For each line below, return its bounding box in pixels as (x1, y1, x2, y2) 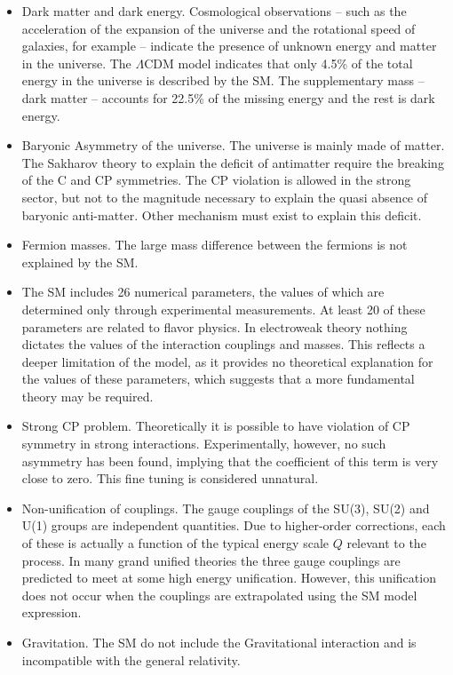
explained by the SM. (21, 252, 139, 271)
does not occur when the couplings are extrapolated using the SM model (21, 585, 417, 604)
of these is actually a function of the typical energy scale (21, 534, 329, 552)
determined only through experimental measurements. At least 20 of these (21, 299, 425, 318)
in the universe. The (21, 53, 131, 72)
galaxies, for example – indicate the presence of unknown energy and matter (21, 36, 437, 55)
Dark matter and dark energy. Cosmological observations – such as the (21, 2, 407, 20)
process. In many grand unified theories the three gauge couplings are (21, 551, 401, 569)
